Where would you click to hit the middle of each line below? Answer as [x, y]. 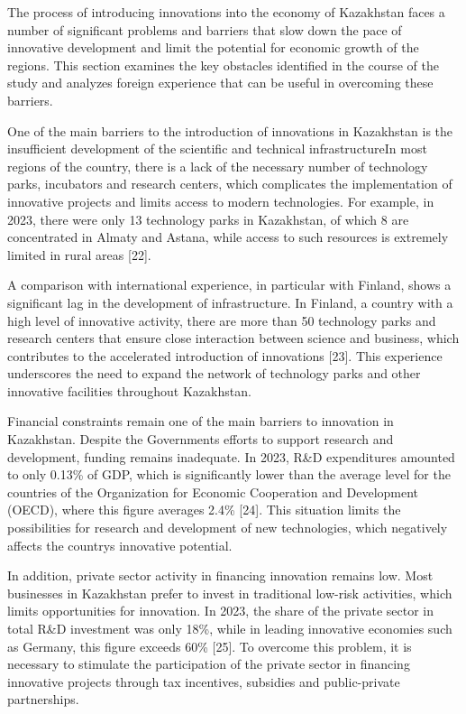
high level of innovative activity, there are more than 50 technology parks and [222, 320]
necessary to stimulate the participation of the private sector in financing [209, 664]
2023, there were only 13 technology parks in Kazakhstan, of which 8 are [208, 219]
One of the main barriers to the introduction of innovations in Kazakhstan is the [230, 130]
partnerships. [43, 699]
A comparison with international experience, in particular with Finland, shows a [229, 285]
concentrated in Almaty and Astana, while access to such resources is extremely [228, 237]
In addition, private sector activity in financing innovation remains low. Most [220, 575]
